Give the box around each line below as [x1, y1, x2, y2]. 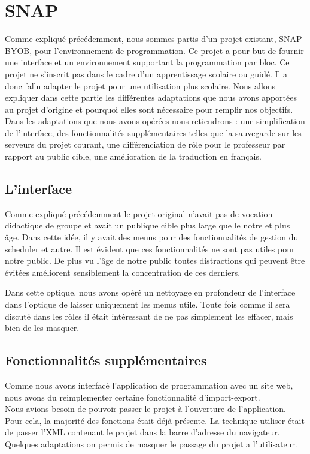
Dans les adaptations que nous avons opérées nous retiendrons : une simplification [5, 115, 305, 127]
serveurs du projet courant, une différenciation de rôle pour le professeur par [5, 138, 285, 151]
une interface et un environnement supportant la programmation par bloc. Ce [5, 56, 290, 68]
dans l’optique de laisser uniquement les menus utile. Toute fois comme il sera [5, 298, 290, 311]
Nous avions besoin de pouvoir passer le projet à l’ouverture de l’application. [5, 402, 287, 415]
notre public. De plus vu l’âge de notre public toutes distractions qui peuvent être [5, 254, 305, 267]
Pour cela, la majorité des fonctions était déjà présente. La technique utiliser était [5, 414, 305, 426]
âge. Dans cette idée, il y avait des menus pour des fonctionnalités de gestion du [5, 231, 299, 243]
